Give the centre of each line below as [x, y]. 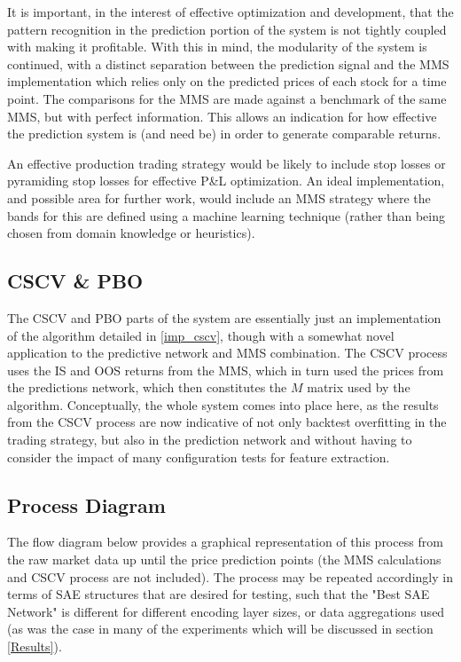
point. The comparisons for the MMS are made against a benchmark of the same [227, 98]
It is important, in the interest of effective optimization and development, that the [230, 12]
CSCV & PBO [75, 281]
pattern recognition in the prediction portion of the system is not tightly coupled [227, 29]
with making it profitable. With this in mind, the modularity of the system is [217, 47]
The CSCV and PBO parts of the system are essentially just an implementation [224, 317]
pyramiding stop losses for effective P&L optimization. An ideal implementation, [226, 181]
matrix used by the [359, 387]
